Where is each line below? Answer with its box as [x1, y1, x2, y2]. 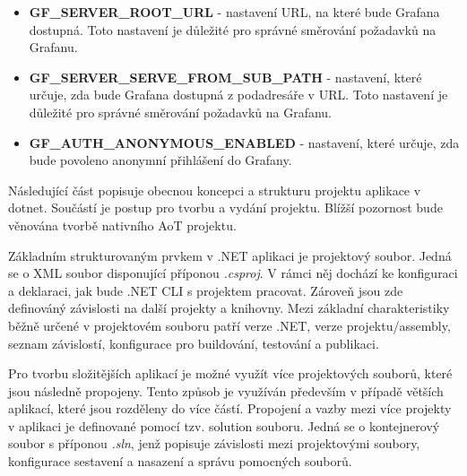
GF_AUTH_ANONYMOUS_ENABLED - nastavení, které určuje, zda [29, 133, 460, 151]
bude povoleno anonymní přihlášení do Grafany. [29, 151, 292, 169]
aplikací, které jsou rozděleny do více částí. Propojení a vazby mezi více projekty [8, 399, 452, 418]
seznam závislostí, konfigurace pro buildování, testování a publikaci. [8, 333, 379, 352]
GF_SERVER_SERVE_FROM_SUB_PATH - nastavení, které [29, 67, 422, 86]
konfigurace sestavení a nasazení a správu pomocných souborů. [8, 452, 352, 471]
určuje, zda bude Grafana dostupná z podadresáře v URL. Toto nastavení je [29, 85, 448, 104]
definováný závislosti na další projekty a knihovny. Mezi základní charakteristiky [8, 299, 450, 317]
